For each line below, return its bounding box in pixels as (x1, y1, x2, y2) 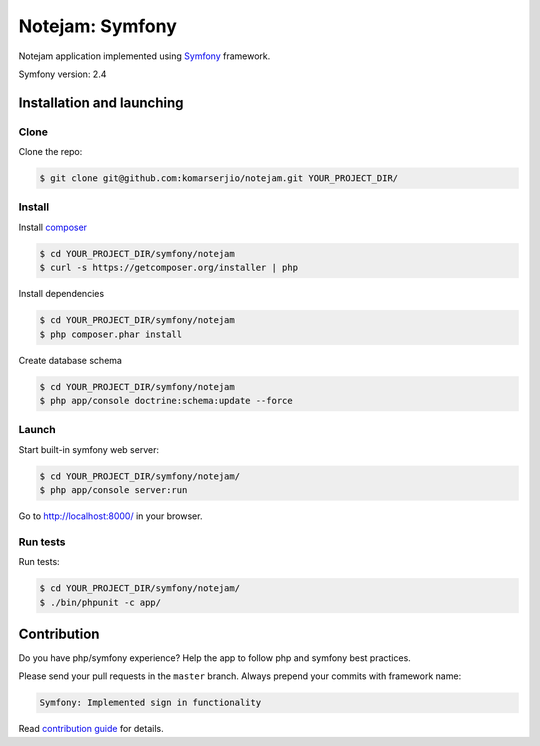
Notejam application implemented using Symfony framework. (18, 50, 271, 62)
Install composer (18, 221, 88, 233)
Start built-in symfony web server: (18, 443, 160, 455)
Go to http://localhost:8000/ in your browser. (18, 510, 203, 522)
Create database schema (18, 354, 122, 366)
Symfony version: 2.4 (18, 68, 107, 80)
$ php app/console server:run (39, 485, 188, 496)
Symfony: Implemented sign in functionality (39, 697, 262, 709)
